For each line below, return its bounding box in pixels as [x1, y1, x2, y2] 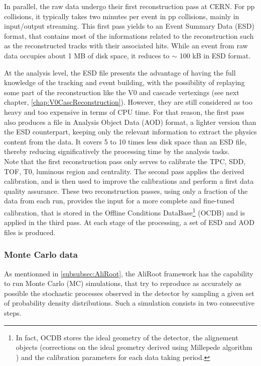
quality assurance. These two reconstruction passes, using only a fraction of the [4, 185, 248, 196]
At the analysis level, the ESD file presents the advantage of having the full [4, 67, 236, 78]
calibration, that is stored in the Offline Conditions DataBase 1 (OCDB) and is [4, 205, 245, 217]
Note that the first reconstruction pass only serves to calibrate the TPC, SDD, [4, 156, 246, 166]
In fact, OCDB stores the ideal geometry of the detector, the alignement [16, 332, 238, 342]
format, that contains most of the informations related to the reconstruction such [4, 30, 254, 41]
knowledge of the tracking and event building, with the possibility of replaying [4, 77, 245, 88]
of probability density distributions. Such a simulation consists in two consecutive [4, 298, 254, 308]
